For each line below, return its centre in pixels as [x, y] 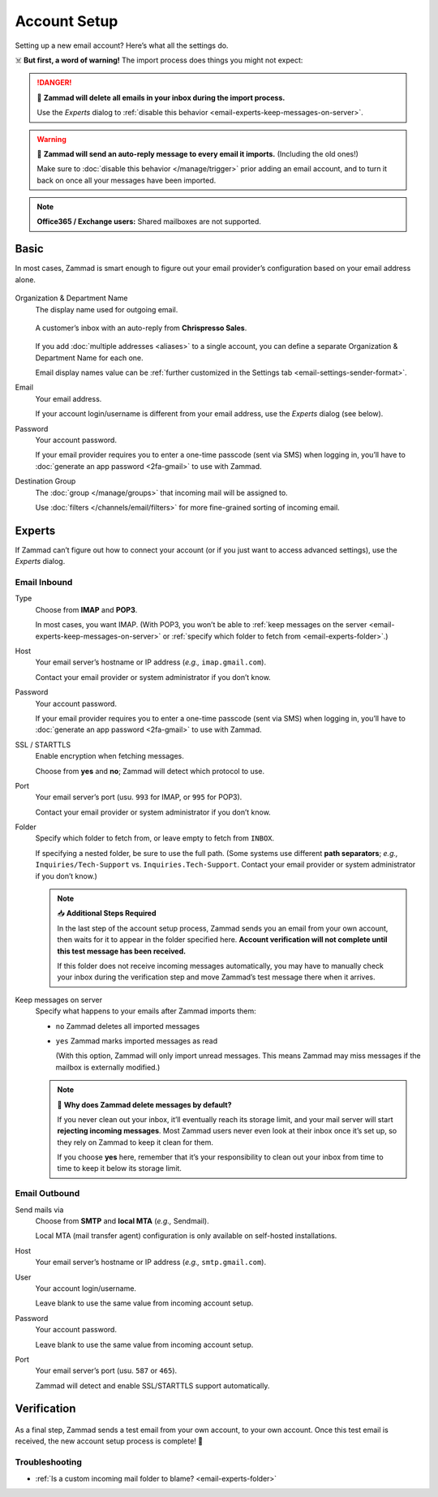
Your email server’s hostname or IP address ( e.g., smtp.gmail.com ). [151, 1263]
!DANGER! [54, 83]
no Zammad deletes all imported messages [128, 1026]
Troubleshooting [49, 1462]
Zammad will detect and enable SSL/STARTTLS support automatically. [152, 1385]
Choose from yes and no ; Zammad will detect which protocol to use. [150, 771]
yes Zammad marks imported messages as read [137, 1041]
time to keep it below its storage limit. [120, 1168]
